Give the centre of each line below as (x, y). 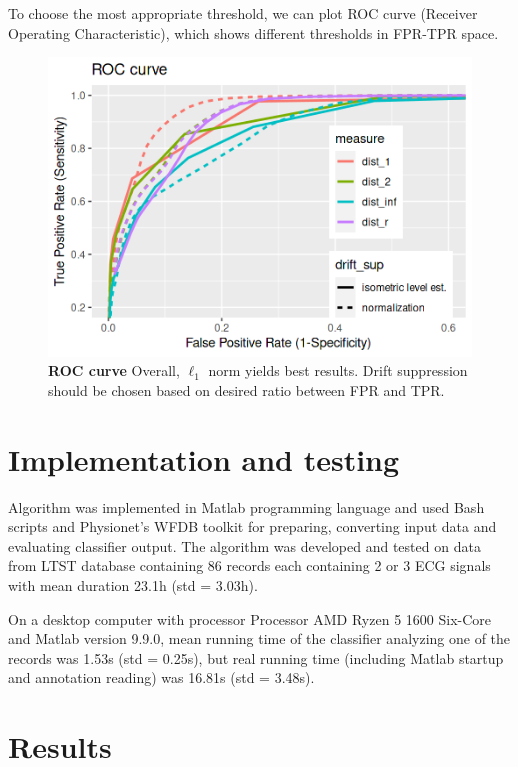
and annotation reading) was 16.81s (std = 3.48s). (161, 677)
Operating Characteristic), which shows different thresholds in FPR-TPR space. (253, 32)
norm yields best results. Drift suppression (338, 370)
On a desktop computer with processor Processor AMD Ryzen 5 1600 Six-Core (249, 618)
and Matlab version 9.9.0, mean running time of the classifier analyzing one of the (259, 638)
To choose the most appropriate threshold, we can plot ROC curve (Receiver (243, 13)
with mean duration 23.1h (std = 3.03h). (133, 585)
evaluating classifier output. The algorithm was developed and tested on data (244, 545)
